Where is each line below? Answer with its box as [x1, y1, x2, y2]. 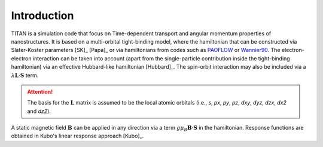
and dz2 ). [27, 108, 51, 115]
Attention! [27, 88, 53, 95]
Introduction [11, 9, 74, 22]
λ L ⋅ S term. [11, 72, 39, 79]
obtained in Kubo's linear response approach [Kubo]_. [11, 132, 144, 140]
